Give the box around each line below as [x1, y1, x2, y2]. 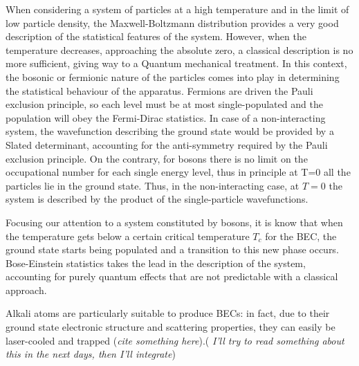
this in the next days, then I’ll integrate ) [6, 347, 176, 361]
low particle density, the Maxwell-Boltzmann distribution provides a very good [6, 15, 339, 30]
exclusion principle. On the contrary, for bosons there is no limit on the [6, 151, 308, 165]
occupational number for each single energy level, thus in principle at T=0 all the [6, 165, 351, 179]
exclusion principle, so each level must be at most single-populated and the [6, 97, 323, 111]
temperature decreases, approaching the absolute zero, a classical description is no [6, 42, 353, 57]
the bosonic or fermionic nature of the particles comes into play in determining [6, 69, 340, 84]
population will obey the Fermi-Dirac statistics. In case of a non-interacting [6, 110, 326, 125]
